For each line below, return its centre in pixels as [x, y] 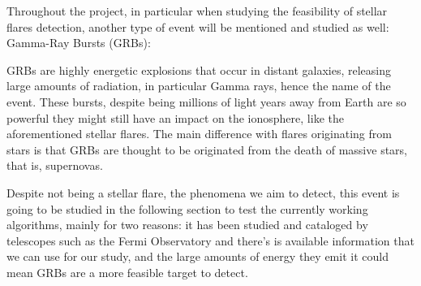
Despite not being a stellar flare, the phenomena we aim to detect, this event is [203, 192]
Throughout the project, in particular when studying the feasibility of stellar [197, 11]
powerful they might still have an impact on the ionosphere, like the [175, 117]
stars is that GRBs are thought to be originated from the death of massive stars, [207, 149]
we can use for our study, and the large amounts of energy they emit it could [198, 256]
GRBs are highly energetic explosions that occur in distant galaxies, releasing [199, 69]
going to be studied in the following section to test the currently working [187, 208]
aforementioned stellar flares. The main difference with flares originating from [199, 134]
